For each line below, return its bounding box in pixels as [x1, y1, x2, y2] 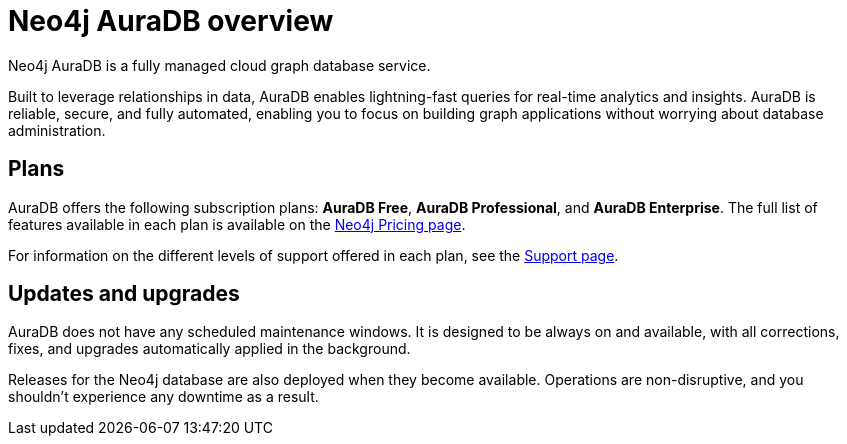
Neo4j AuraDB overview [8, 4, 334, 38]
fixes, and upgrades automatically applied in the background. [8, 340, 411, 358]
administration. [8, 121, 106, 139]
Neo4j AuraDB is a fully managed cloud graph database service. [8, 56, 431, 74]
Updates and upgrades [8, 281, 240, 307]
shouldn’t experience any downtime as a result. [8, 388, 319, 406]
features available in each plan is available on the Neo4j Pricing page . [8, 215, 466, 233]
